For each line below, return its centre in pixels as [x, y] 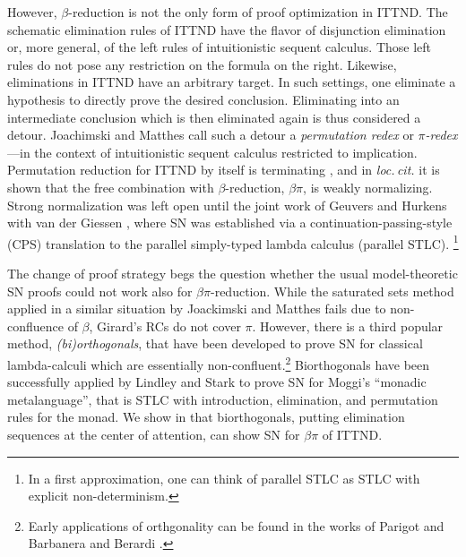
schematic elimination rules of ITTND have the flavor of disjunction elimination [227, 29]
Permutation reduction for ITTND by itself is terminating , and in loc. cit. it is [224, 170]
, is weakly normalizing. [368, 187]
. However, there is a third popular [348, 326]
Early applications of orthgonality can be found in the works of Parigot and [236, 525]
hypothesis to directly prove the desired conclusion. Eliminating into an [203, 99]
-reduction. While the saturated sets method [332, 291]
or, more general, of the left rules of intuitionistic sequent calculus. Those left [220, 47]
